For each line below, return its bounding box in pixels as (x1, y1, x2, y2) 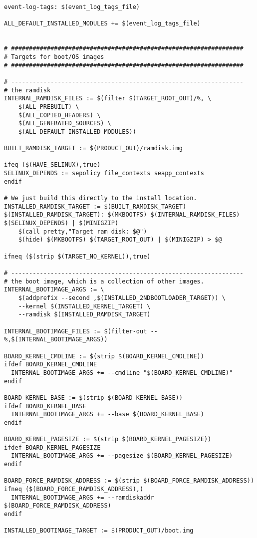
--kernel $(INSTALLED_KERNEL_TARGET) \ (18, 302, 151, 310)
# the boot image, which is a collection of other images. (4, 277, 204, 285)
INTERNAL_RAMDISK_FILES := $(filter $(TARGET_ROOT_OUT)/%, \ (4, 95, 212, 102)
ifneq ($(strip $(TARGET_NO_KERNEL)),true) (4, 253, 151, 260)
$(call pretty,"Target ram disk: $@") (18, 228, 147, 235)
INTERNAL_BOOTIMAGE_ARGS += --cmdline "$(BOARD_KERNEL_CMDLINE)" (11, 369, 233, 376)
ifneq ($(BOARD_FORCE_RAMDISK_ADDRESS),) (4, 486, 144, 493)
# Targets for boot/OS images (4, 53, 104, 60)
